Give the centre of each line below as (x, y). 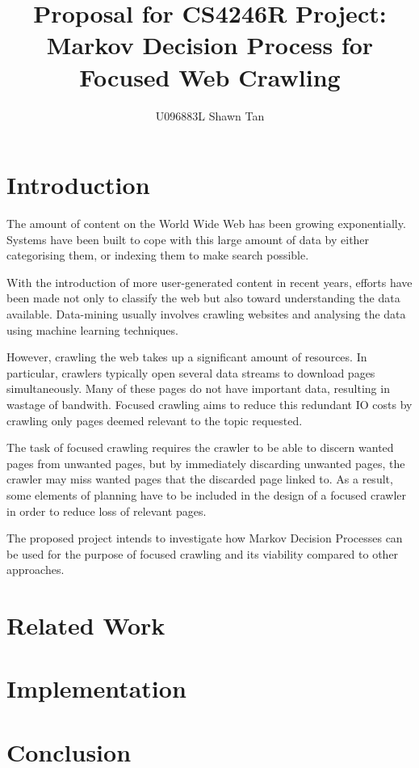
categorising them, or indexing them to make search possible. (158, 255)
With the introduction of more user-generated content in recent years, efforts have (209, 282)
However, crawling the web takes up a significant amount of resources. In (187, 357)
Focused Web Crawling (210, 76)
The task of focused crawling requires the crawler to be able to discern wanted (200, 447)
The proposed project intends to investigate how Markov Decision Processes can (205, 538)
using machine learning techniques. (92, 329)
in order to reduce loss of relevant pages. (107, 511)
